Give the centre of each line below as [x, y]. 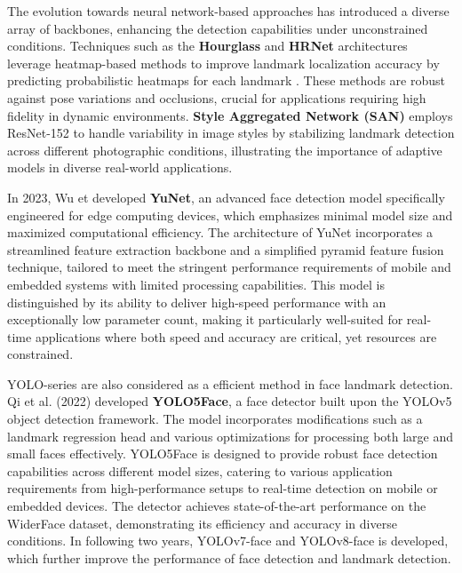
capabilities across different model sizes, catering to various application [200, 470]
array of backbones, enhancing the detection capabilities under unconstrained [218, 28]
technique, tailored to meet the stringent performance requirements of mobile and [229, 267]
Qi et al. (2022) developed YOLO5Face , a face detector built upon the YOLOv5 [230, 401]
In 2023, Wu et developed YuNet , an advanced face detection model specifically [226, 197]
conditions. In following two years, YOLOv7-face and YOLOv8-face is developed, [228, 541]
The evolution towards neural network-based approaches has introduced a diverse [228, 11]
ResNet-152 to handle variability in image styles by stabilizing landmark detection [231, 133]
